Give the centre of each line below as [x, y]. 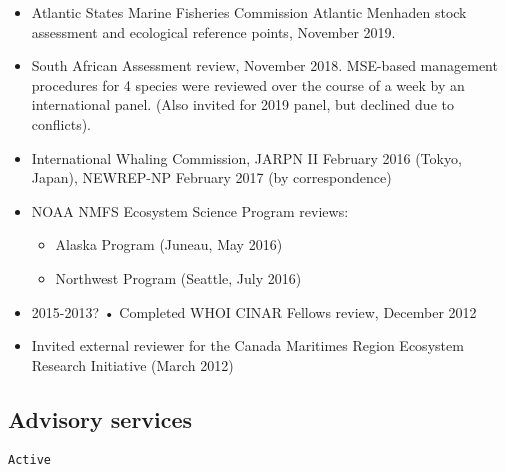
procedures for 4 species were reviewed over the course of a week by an [248, 84]
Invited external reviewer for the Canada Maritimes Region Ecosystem [247, 345]
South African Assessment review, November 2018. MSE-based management [264, 65]
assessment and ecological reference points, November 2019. [213, 31]
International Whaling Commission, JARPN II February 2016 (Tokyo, [246, 157]
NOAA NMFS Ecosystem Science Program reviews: [190, 210]
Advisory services [100, 418]
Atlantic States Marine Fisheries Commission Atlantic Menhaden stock [249, 12]
